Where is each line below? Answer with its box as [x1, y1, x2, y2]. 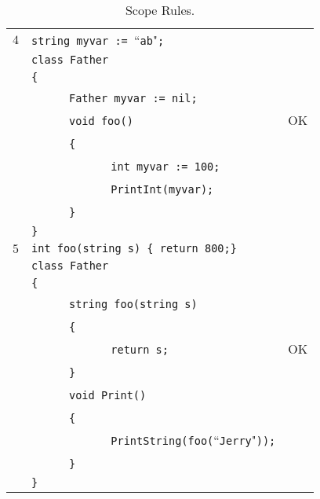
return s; [111, 343, 169, 356]
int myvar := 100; [111, 160, 220, 173]
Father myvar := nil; [69, 92, 198, 105]
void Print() [69, 389, 147, 402]
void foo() [69, 115, 133, 127]
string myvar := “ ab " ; [31, 31, 165, 49]
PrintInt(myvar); [111, 183, 214, 196]
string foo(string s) [69, 298, 198, 310]
